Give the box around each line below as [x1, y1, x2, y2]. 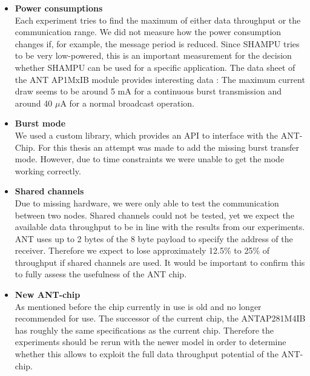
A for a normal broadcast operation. [60, 96, 194, 109]
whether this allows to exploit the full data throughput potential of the [15, 348, 279, 360]
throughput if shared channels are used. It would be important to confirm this [15, 256, 305, 268]
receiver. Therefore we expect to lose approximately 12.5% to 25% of [15, 244, 270, 257]
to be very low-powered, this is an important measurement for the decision [15, 49, 292, 62]
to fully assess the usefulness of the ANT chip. [15, 268, 187, 280]
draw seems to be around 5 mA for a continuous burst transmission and [15, 85, 282, 97]
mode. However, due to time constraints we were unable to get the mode [15, 153, 285, 165]
